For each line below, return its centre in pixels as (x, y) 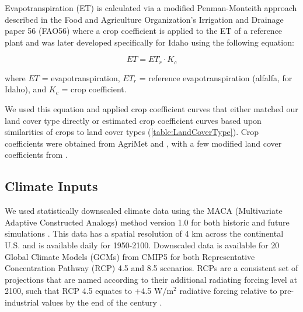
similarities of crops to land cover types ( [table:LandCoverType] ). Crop (132, 132)
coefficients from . (36, 155)
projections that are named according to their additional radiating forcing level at (151, 279)
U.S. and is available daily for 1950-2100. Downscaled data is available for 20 (142, 245)
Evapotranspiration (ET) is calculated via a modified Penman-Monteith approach (151, 8)
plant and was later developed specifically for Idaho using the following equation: (149, 42)
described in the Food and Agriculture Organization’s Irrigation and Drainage (144, 19)
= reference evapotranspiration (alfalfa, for (216, 77)
